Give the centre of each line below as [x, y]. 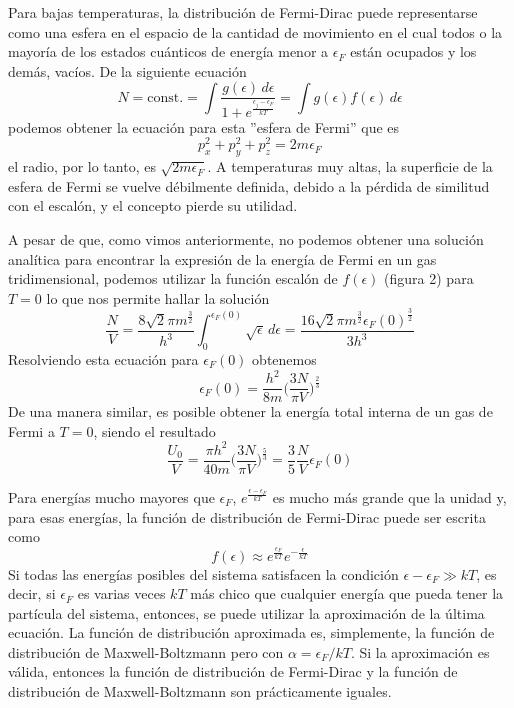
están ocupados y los [413, 51]
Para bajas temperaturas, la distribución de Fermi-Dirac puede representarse [243, 12]
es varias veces [121, 593]
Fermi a [31, 430]
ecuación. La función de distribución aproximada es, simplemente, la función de [251, 632]
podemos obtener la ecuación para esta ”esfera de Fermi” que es [204, 126]
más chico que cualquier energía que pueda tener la [347, 593]
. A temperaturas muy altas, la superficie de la [350, 166]
